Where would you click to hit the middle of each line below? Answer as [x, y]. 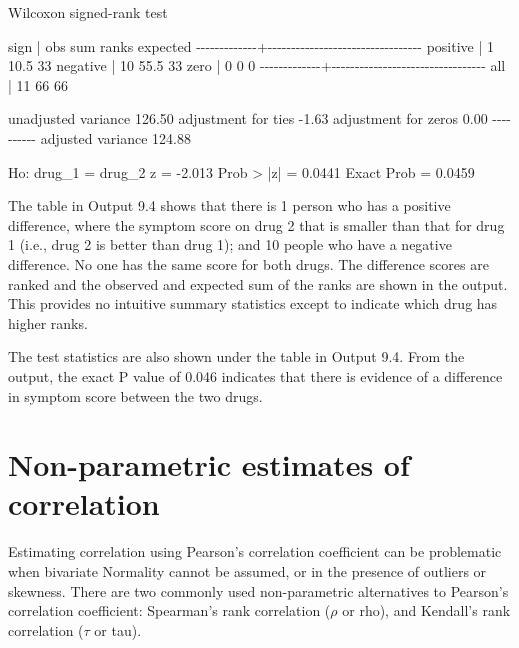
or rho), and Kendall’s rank [426, 610]
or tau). [118, 629]
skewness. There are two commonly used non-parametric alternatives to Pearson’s [258, 590]
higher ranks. [48, 322]
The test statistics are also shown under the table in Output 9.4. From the [236, 356]
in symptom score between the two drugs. [135, 395]
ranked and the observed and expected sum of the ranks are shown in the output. [258, 283]
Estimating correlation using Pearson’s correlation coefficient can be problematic [255, 551]
